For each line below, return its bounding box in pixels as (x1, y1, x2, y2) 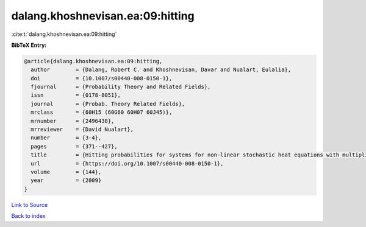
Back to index (11, 212, 46, 220)
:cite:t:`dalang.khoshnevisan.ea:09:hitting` (11, 30, 117, 38)
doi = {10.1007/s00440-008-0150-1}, (30, 75, 173, 82)
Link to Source (11, 201, 48, 208)
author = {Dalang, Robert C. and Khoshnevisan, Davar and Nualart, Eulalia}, (30, 66, 292, 73)
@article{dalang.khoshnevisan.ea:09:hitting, (24, 58, 163, 65)
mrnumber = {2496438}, (30, 117, 115, 124)
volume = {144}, (30, 169, 102, 175)
